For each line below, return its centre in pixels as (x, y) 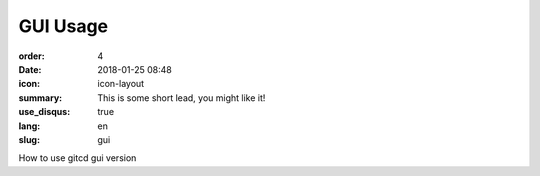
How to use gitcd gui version (77, 158)
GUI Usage (63, 26)
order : (31, 56)
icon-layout (121, 84)
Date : (30, 69)
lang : (29, 126)
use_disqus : (44, 112)
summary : (40, 97)
